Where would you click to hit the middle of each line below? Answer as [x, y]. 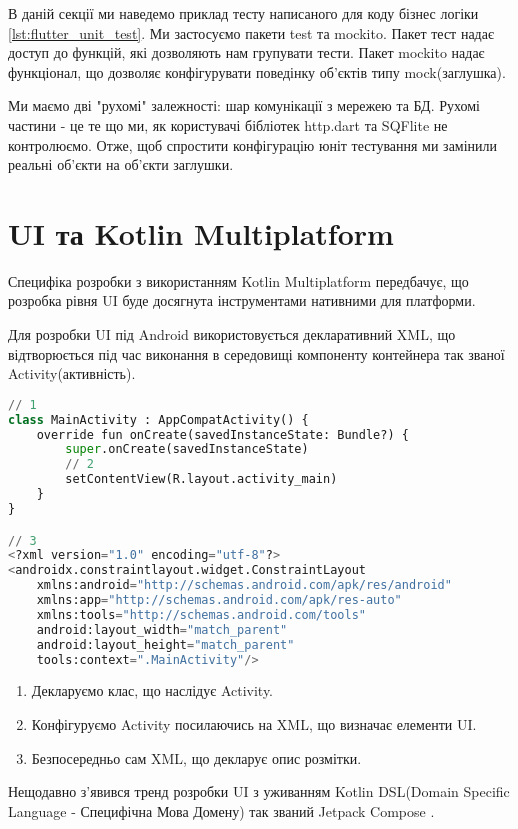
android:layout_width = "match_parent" [162, 629]
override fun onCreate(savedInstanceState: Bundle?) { [222, 434]
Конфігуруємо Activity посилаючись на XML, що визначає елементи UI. [254, 723]
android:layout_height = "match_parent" [165, 644]
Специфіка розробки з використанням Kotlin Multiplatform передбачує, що [238, 280]
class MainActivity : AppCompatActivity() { [158, 419]
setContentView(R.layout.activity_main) [201, 479]
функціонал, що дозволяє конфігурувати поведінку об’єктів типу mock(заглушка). [257, 71]
